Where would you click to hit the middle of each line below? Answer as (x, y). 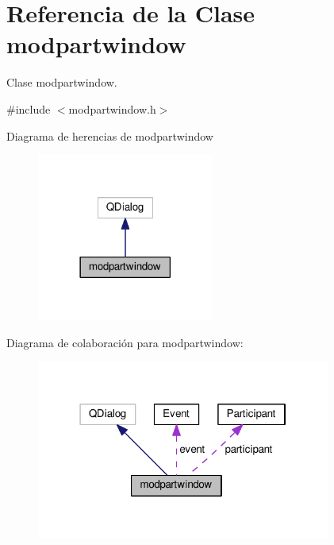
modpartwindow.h (112, 108)
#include (29, 108)
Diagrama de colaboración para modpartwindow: (125, 342)
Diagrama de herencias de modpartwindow (110, 135)
